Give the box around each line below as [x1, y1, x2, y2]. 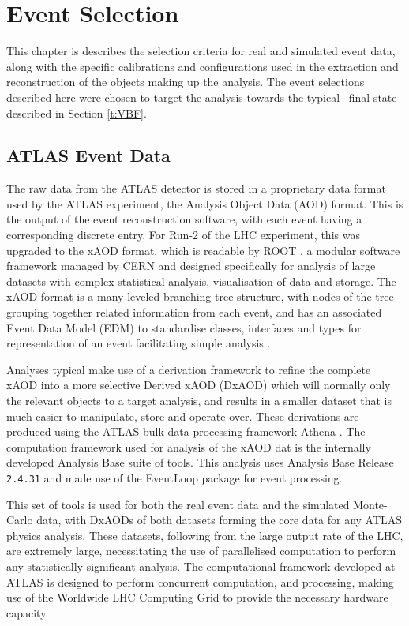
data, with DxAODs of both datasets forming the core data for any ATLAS [36, 512, 403, 528]
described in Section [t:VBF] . [6, 104, 147, 121]
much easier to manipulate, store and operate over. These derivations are [6, 407, 359, 424]
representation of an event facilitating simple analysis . [6, 335, 271, 351]
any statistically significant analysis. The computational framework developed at [6, 558, 396, 575]
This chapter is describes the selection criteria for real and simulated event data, [6, 43, 396, 59]
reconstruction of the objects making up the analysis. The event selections [6, 73, 365, 90]
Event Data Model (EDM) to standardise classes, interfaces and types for [6, 319, 362, 335]
